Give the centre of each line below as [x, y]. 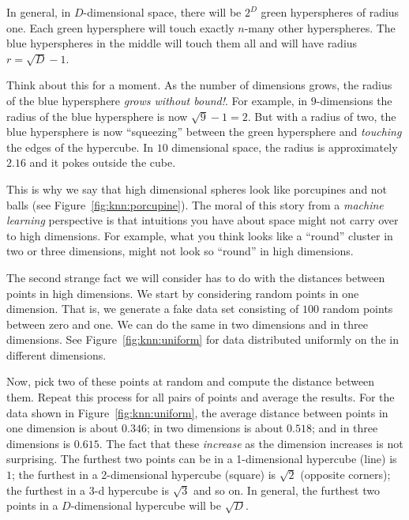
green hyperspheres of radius [330, 12]
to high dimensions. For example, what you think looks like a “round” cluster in [200, 235]
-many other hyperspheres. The [320, 27]
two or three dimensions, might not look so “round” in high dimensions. [180, 251]
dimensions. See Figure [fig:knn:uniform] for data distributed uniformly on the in [203, 339]
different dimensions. [56, 354]
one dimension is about [62, 428]
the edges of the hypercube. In [80, 147]
